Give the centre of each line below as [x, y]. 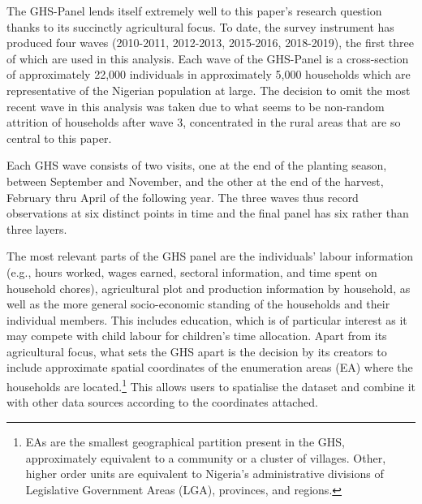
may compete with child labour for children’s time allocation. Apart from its [197, 336]
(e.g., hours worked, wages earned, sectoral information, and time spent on [192, 271]
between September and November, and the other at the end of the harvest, [195, 181]
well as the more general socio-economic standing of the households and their [198, 304]
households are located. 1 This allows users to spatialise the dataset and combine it [211, 385]
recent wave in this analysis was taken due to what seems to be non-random [196, 106]
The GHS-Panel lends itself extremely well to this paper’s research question [194, 11]
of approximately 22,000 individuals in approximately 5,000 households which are [209, 74]
